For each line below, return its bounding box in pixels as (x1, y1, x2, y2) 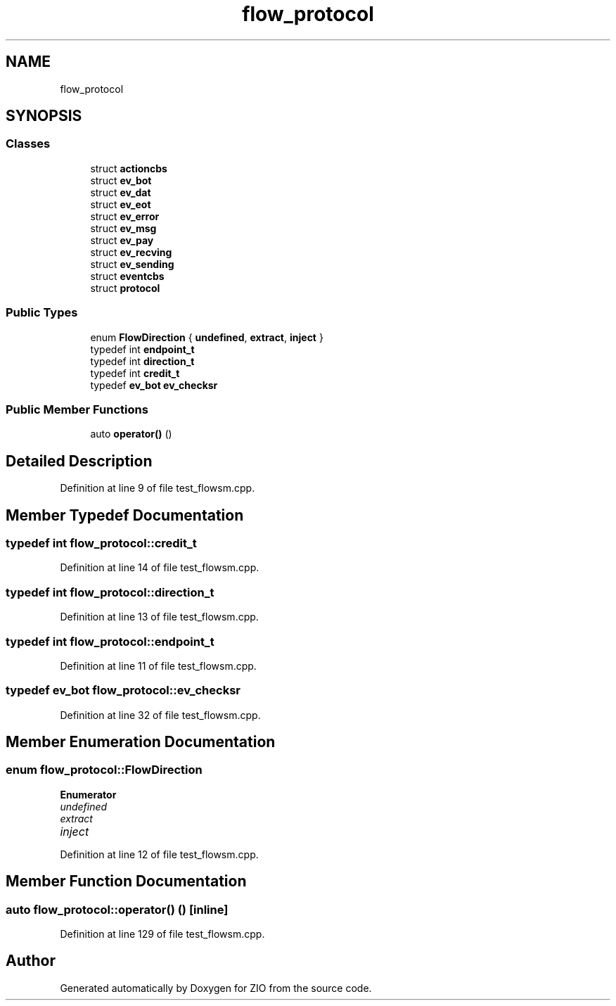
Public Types (6, 305, 78, 320)
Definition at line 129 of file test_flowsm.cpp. (60, 928, 265, 941)
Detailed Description (6, 452, 153, 470)
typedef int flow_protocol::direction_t (6, 585, 214, 599)
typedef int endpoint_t (90, 343, 195, 355)
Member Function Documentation (6, 872, 247, 891)
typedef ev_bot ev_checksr (90, 378, 218, 391)
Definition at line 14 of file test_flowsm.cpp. (60, 561, 259, 574)
